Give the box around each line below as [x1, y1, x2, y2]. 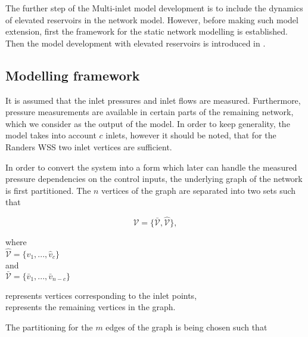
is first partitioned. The [5, 184, 91, 196]
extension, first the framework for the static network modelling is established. [5, 25, 288, 38]
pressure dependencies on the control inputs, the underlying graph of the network [5, 172, 303, 185]
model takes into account [5, 129, 97, 141]
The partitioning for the [5, 320, 93, 333]
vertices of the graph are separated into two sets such [101, 184, 296, 196]
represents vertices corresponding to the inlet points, [5, 289, 197, 301]
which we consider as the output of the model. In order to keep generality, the [5, 117, 290, 129]
